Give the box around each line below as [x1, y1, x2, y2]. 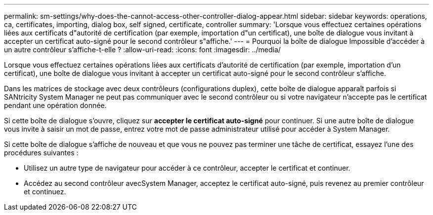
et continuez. [24, 187, 66, 196]
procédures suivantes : [4, 148, 79, 157]
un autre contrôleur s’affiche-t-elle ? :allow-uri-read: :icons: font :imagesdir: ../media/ [4, 45, 281, 54]
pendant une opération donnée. [4, 101, 107, 109]
